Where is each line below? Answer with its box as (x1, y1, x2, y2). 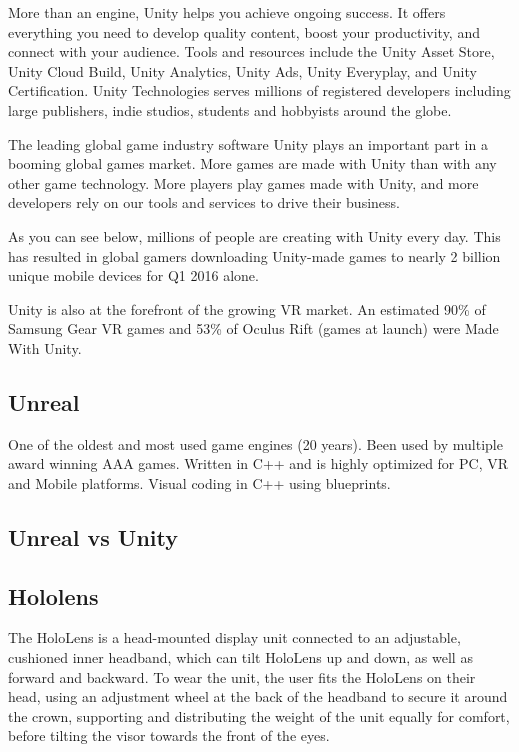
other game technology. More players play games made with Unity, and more (8, 172, 479, 193)
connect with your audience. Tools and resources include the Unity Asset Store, (8, 41, 495, 62)
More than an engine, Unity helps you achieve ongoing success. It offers (8, 2, 446, 22)
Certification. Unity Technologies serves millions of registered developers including (8, 80, 511, 101)
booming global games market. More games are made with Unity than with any (8, 153, 497, 174)
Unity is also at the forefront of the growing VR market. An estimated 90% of (8, 298, 486, 319)
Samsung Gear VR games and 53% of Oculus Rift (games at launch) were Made (8, 318, 499, 339)
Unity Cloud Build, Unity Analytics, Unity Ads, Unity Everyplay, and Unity (8, 60, 477, 81)
